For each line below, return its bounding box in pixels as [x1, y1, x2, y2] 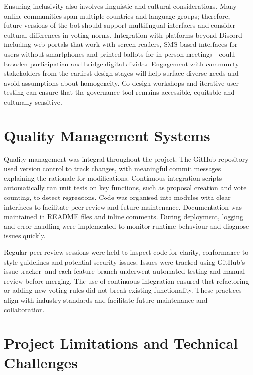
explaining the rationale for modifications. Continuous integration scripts [4, 173, 222, 183]
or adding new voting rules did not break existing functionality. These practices [4, 285, 242, 295]
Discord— [219, 29, 249, 40]
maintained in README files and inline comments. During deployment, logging [4, 211, 244, 221]
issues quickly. [4, 230, 46, 241]
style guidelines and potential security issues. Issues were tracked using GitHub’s [4, 256, 245, 266]
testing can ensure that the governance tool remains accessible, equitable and [4, 87, 235, 97]
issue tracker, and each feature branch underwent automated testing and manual [4, 266, 245, 276]
